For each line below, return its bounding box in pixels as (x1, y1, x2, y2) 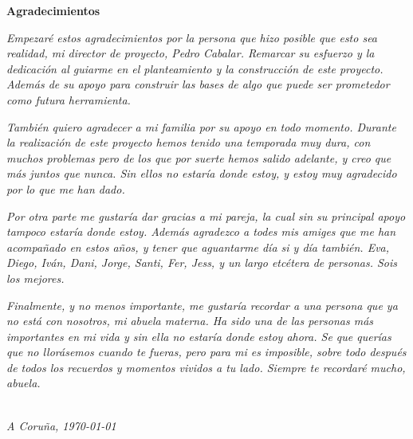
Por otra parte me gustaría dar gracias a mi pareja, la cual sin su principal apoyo (6, 207, 406, 224)
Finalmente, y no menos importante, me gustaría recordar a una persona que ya (6, 296, 398, 313)
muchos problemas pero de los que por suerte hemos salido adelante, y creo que (6, 149, 391, 166)
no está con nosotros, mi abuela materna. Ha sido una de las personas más (6, 312, 374, 329)
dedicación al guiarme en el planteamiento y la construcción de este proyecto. (6, 60, 383, 76)
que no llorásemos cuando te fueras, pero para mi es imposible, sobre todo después (6, 343, 407, 360)
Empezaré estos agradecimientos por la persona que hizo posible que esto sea (6, 29, 378, 45)
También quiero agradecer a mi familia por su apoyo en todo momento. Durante (6, 118, 396, 135)
